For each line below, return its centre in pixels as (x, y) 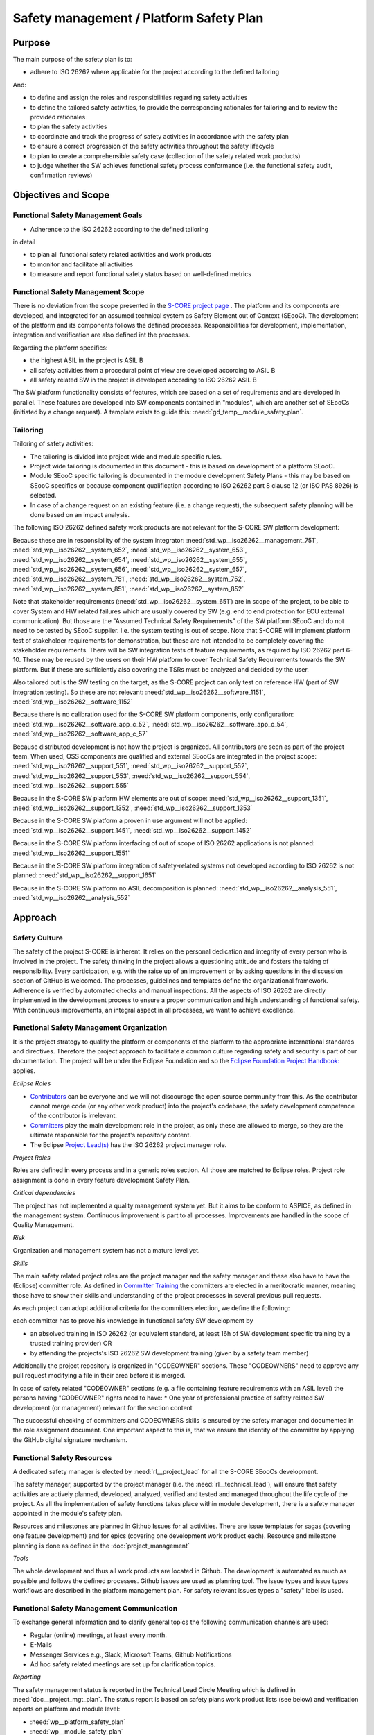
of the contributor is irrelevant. (74, 1116)
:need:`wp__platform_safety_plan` (78, 1722)
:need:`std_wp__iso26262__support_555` (71, 786)
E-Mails (41, 1645)
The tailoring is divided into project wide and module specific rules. (126, 456)
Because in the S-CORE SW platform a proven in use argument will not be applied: (130, 821)
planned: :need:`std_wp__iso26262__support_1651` (84, 875)
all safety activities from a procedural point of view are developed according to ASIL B (153, 370)
